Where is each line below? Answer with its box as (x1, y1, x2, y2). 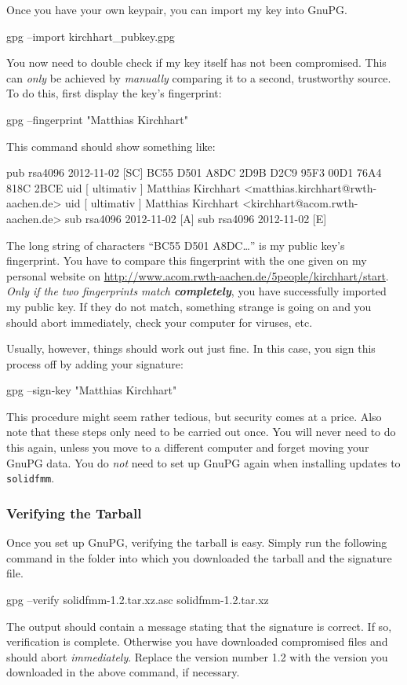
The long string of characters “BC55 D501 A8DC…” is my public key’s (6, 236, 345, 253)
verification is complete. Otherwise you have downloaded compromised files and (6, 633, 388, 650)
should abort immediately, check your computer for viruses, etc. (6, 313, 313, 330)
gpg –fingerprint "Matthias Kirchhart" (6, 111, 189, 127)
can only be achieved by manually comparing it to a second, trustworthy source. (6, 69, 391, 86)
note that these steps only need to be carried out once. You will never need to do (6, 423, 396, 440)
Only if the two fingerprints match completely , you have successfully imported (6, 283, 387, 299)
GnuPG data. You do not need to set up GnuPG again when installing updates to (6, 454, 401, 471)
